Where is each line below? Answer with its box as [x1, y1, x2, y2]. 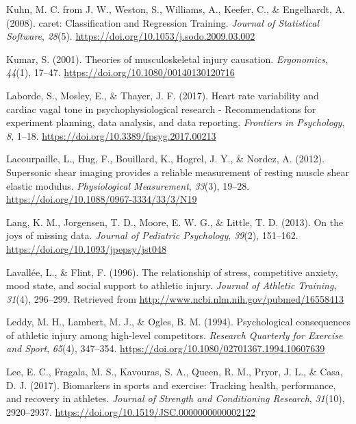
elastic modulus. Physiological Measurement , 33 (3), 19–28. [6, 178, 250, 192]
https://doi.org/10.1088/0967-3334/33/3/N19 [6, 192, 197, 206]
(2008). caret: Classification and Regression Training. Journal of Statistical [6, 15, 320, 29]
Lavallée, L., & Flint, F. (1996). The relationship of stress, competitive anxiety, [6, 264, 338, 279]
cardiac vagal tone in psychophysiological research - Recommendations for [6, 101, 316, 116]
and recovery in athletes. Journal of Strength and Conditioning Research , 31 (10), [6, 391, 345, 406]
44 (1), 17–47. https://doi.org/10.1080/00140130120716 [6, 65, 235, 79]
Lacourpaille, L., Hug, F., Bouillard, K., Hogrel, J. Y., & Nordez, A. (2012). [6, 151, 325, 166]
